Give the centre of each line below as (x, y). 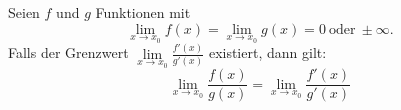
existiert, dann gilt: (267, 52)
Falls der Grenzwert (68, 52)
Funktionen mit (143, 12)
